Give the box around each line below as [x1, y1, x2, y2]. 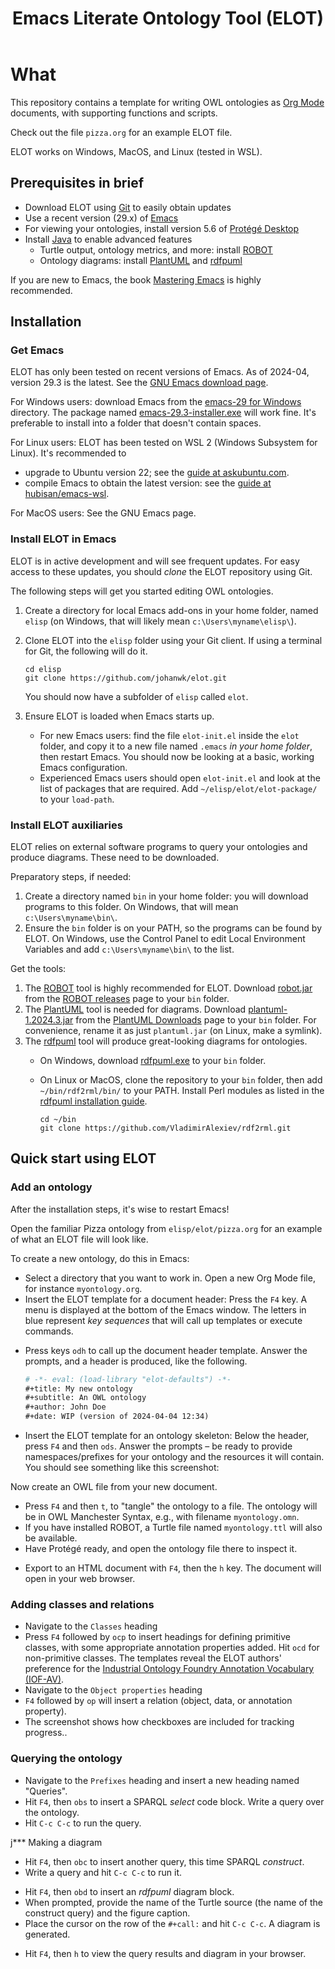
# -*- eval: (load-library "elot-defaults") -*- [24, 1374, 232, 1384]
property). [24, 1705, 67, 1717]
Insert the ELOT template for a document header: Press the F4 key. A [24, 1293, 308, 1305]
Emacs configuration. [39, 761, 128, 773]
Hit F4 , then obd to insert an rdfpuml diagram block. [24, 1885, 235, 1897]
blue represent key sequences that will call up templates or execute [24, 1314, 303, 1326]
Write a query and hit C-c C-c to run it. [24, 1866, 182, 1878]
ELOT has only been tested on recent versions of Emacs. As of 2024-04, [10, 366, 310, 378]
